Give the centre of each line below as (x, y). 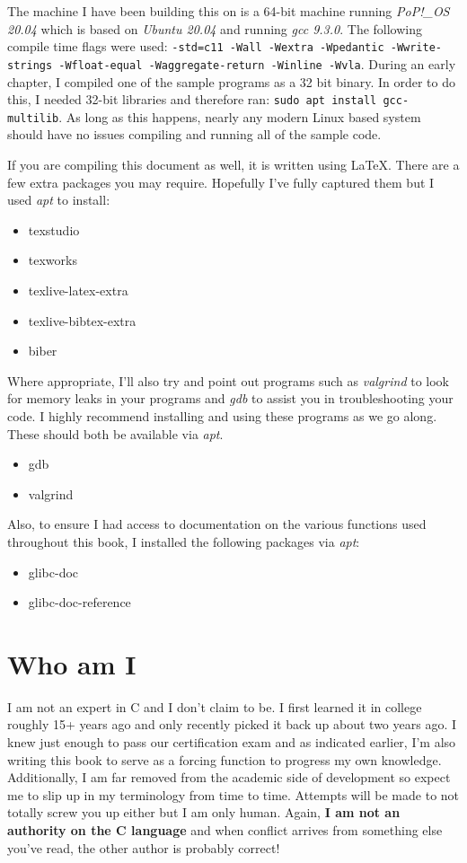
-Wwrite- (416, 48)
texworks (53, 260)
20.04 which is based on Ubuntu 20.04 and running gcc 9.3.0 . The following (215, 28)
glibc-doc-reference (79, 602)
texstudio (54, 229)
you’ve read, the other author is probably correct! (144, 847)
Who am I (72, 663)
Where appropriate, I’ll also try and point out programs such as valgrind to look (228, 380)
